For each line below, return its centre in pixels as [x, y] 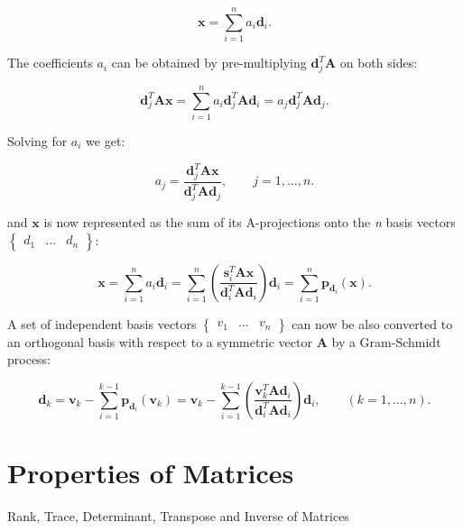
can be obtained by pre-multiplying [209, 63]
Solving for [37, 140]
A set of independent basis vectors [102, 323]
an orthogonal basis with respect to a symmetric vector [160, 341]
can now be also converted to [372, 323]
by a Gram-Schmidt [386, 341]
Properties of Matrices [151, 472]
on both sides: [379, 63]
